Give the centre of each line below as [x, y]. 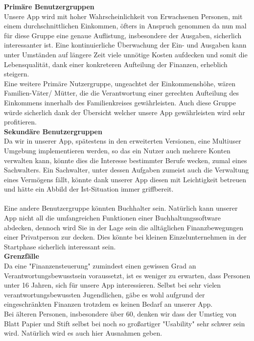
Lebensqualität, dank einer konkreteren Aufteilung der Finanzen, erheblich [116, 64]
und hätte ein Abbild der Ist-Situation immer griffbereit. [89, 189]
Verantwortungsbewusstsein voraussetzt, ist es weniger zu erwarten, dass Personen [127, 275]
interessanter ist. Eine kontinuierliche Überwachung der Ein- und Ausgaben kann [125, 45]
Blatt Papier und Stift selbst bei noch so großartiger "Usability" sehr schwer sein [125, 323]
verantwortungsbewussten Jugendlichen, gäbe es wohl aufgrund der [104, 294]
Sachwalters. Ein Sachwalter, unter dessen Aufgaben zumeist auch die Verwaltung [127, 170]
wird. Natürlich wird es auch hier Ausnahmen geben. [83, 333]
